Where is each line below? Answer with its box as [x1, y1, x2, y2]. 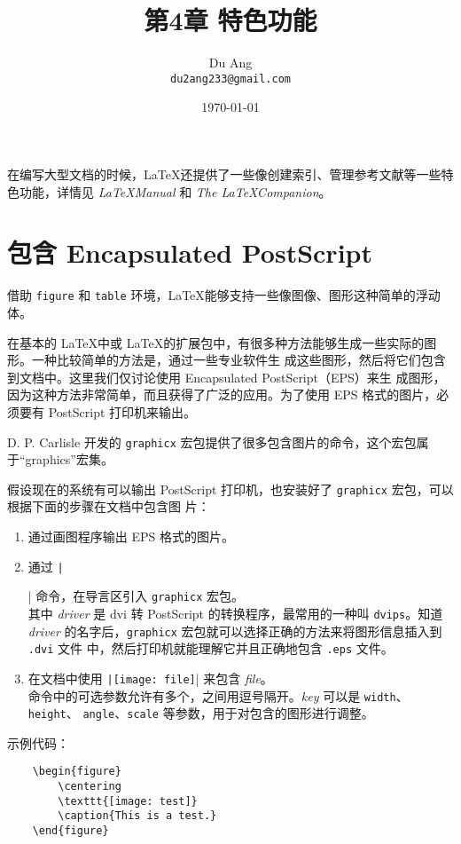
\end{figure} [32, 824, 109, 838]
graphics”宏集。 [25, 450, 113, 469]
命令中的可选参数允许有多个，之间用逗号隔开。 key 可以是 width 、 [27, 686, 409, 705]
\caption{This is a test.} [58, 809, 217, 823]
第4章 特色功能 [144, 2, 317, 38]
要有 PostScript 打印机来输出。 [19, 402, 197, 421]
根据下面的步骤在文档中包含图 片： [7, 497, 210, 516]
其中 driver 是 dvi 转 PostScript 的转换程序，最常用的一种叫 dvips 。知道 [27, 603, 443, 622]
